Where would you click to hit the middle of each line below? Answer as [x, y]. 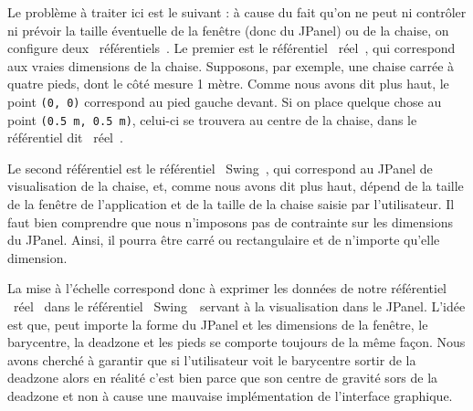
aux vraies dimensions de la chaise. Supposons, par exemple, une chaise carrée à [231, 65]
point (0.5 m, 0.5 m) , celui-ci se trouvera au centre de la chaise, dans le [212, 119]
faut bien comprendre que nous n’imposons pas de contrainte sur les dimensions [231, 221]
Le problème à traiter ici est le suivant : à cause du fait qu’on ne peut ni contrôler [237, 12]
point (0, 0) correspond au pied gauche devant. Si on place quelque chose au [225, 101]
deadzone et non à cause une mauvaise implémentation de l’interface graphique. [230, 395]
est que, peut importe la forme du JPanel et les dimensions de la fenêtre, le [218, 324]
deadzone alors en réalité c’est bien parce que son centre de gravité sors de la [223, 378]
